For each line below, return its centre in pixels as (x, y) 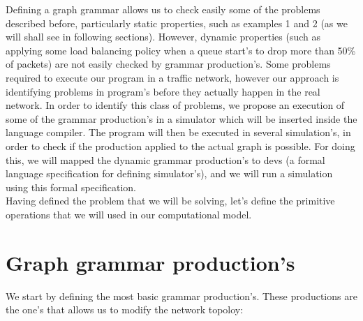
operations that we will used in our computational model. (129, 214)
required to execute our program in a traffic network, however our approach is (172, 77)
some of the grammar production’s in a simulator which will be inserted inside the (181, 118)
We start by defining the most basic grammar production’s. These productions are (181, 296)
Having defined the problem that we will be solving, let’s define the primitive (170, 201)
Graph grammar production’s (150, 262)
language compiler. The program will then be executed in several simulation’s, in (178, 132)
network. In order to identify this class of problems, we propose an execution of (175, 105)
